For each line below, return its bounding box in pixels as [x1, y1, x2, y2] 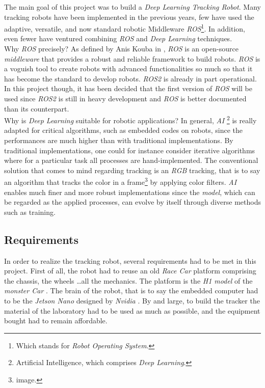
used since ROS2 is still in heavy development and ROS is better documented [4, 93, 247, 103]
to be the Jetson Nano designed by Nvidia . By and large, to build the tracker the [4, 295, 260, 306]
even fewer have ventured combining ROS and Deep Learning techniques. [4, 33, 232, 44]
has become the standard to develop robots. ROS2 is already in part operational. [4, 73, 257, 84]
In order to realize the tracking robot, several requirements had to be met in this [4, 255, 256, 266]
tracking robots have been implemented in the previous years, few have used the [4, 11, 254, 22]
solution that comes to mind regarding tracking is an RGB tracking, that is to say [4, 164, 260, 175]
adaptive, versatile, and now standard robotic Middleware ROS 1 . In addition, [4, 22, 245, 34]
